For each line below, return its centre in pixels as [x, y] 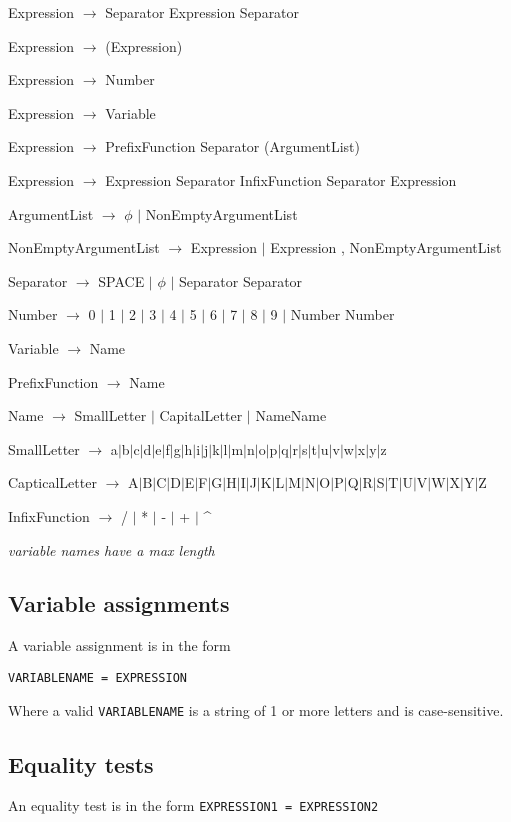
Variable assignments [119, 603]
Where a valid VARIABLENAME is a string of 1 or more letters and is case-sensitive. [256, 709]
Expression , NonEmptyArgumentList [386, 247]
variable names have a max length [111, 549]
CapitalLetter [201, 415]
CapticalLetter [52, 482]
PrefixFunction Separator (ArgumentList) [233, 146]
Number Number [342, 314]
